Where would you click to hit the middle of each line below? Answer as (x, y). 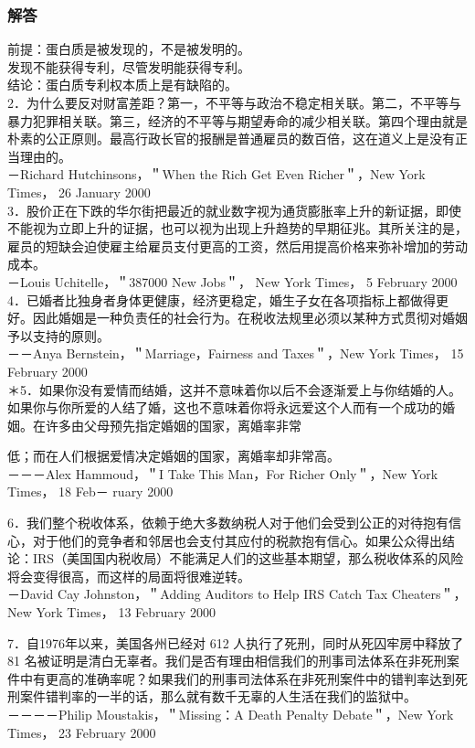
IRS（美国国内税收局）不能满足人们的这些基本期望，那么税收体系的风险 (248, 558)
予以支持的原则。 (58, 335)
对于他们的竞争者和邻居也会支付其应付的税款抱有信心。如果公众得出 (237, 540)
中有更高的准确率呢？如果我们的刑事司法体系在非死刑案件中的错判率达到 (237, 678)
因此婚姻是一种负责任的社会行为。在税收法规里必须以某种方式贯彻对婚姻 (250, 318)
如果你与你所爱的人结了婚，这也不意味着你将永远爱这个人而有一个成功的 (225, 407)
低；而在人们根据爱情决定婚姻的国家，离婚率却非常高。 (174, 456)
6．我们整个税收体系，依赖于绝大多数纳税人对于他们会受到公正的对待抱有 (228, 523)
